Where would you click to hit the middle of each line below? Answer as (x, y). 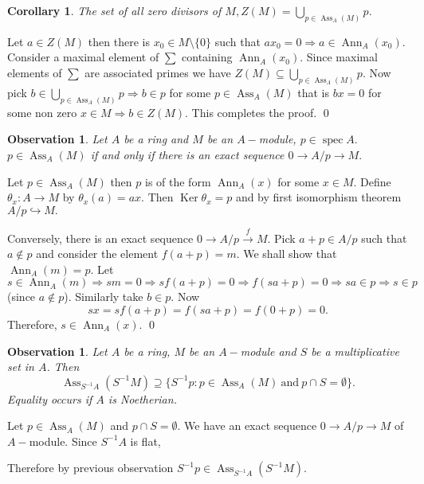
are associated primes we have (158, 73)
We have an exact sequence (251, 425)
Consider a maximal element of (83, 57)
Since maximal (342, 57)
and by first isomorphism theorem (318, 197)
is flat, (145, 441)
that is (313, 92)
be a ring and (156, 139)
